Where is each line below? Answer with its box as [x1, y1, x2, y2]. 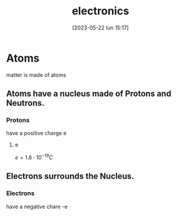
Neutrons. [6, 98, 45, 109]
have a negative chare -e [6, 203, 68, 210]
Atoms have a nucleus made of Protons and [6, 89, 172, 99]
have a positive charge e [6, 130, 67, 137]
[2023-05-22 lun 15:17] [72, 24, 129, 31]
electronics [71, 4, 130, 18]
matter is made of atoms [6, 71, 66, 79]
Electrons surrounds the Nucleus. [6, 171, 135, 181]
